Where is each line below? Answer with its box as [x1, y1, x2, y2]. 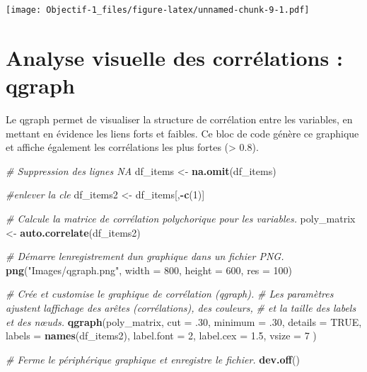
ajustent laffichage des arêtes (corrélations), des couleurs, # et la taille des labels [6, 300, 356, 315]
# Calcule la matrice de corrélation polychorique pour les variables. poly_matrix [6, 210, 356, 225]
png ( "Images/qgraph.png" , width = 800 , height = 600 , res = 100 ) [6, 262, 293, 277]
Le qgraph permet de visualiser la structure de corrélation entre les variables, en [6, 111, 353, 126]
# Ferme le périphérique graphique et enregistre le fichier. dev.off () [6, 351, 300, 366]
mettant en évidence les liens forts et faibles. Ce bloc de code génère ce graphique [6, 125, 359, 140]
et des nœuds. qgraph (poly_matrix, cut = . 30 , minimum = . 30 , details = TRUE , [6, 314, 362, 329]
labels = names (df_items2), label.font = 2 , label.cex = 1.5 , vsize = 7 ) [6, 328, 317, 343]
